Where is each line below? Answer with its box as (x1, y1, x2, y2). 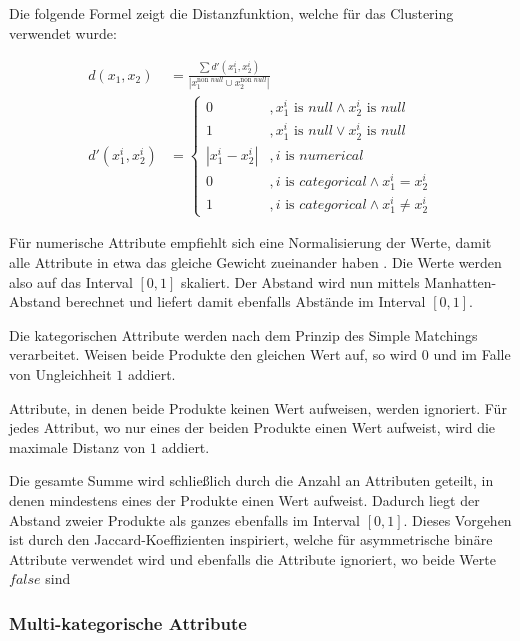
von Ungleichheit (9, 364, 112, 385)
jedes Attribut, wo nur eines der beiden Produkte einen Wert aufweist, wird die (9, 417, 496, 438)
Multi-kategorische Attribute (9, 610, 247, 635)
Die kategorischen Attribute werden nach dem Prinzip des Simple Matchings (9, 324, 478, 345)
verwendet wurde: (9, 22, 117, 43)
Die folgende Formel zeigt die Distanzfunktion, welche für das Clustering (9, 3, 454, 23)
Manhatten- (424, 271, 497, 292)
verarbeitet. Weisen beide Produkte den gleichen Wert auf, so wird (9, 344, 418, 365)
